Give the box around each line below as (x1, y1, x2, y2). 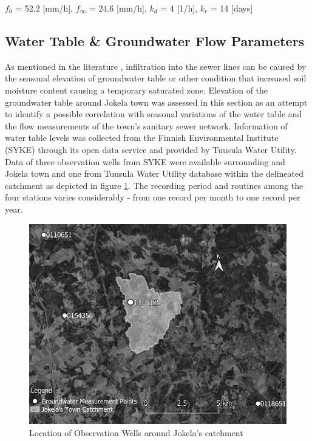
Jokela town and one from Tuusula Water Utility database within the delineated (5, 167, 304, 180)
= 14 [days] (210, 2, 253, 14)
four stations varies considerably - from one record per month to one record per (5, 191, 300, 203)
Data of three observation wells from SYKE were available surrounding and (5, 155, 285, 168)
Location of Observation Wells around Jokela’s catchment (29, 426, 243, 439)
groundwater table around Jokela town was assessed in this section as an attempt (5, 95, 308, 108)
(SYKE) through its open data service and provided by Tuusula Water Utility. (5, 143, 297, 156)
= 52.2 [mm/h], (15, 2, 73, 14)
